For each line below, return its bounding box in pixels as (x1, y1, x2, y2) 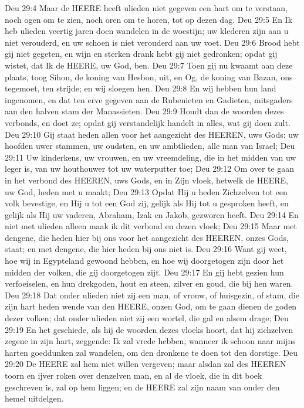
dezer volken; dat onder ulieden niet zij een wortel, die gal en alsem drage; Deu (5, 312, 289, 324)
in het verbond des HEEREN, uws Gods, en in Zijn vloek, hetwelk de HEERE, (5, 174, 289, 186)
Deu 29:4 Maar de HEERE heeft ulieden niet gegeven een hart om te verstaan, (5, 2, 288, 13)
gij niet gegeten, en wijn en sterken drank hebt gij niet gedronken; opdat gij (5, 47, 278, 60)
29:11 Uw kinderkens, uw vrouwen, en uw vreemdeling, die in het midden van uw (5, 151, 296, 163)
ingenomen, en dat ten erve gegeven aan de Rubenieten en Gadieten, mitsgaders (5, 93, 293, 106)
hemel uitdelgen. (5, 392, 64, 404)
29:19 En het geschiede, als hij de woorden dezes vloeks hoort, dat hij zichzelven (5, 323, 293, 335)
